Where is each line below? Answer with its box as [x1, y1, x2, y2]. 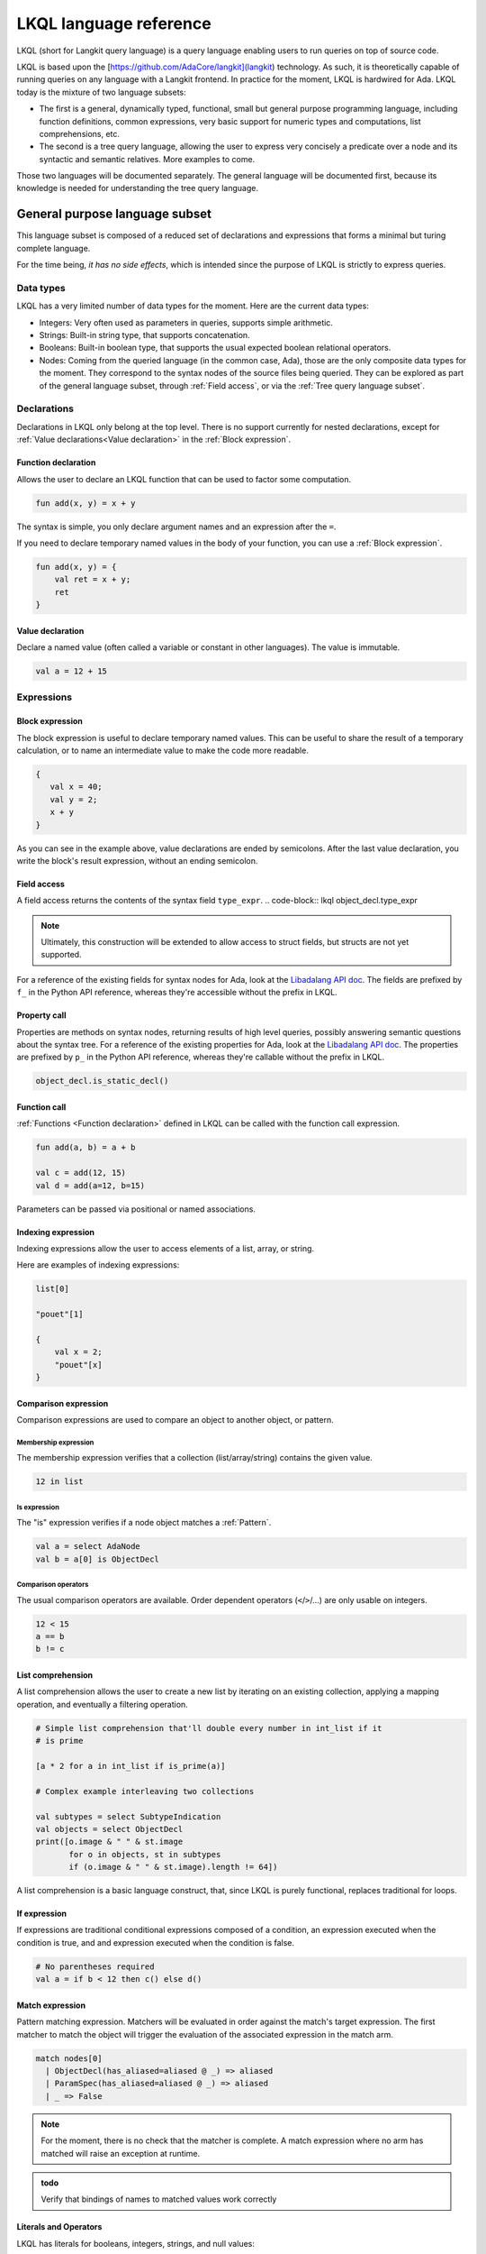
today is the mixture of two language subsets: [16, 87, 186, 97]
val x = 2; [54, 1347, 103, 1357]
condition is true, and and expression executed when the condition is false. [16, 1937, 295, 1947]
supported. [40, 949, 82, 960]
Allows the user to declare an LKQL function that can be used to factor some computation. [16, 473, 351, 484]
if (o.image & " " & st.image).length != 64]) [68, 1862, 278, 1873]
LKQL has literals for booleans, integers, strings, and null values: [16, 2238, 256, 2249]
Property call [16, 1010, 67, 1021]
